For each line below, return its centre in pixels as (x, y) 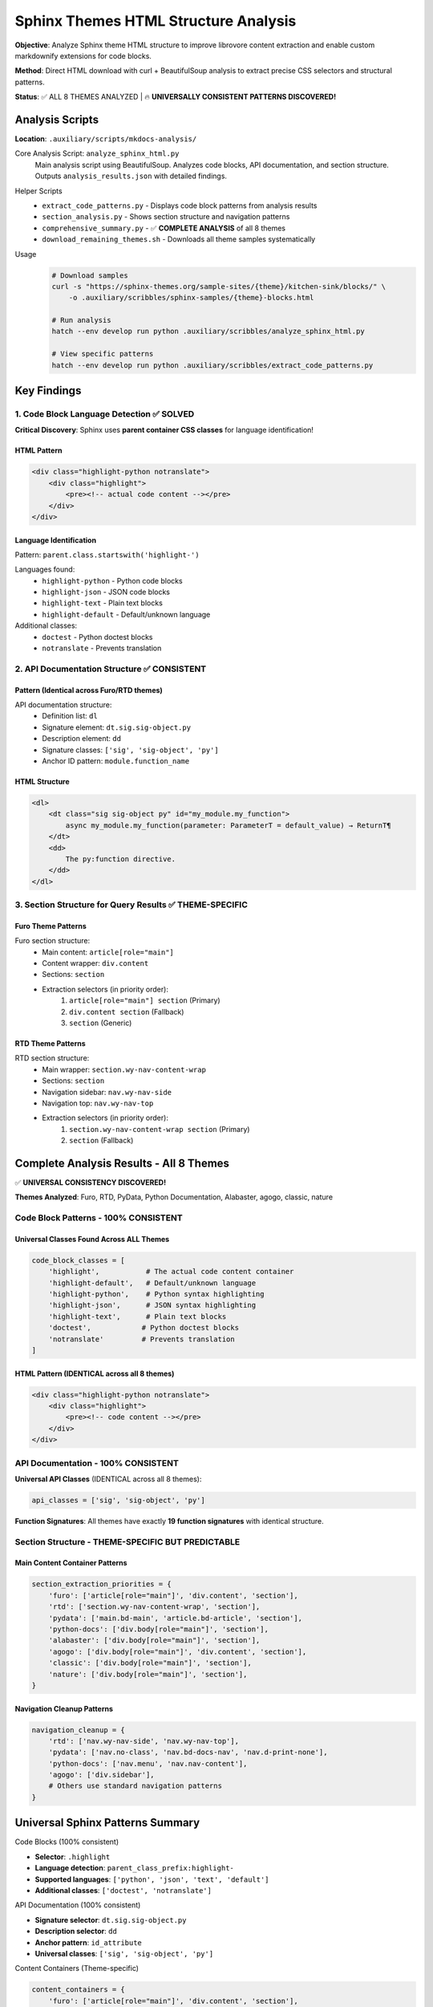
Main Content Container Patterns (71, 1563)
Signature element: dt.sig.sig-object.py (117, 727)
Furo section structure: (53, 941)
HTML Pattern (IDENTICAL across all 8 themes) (95, 1374)
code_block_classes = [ (79, 1260)
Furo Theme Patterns (51, 926)
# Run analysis (81, 320)
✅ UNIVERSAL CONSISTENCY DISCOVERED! (91, 1182)
